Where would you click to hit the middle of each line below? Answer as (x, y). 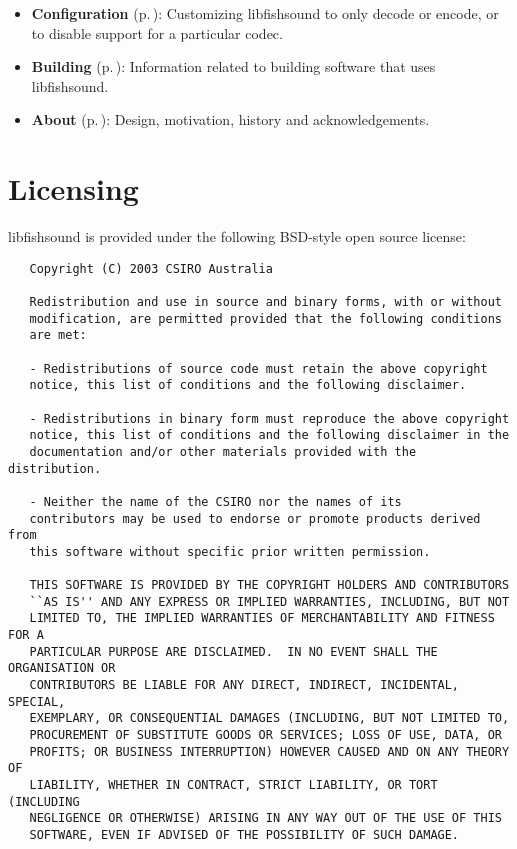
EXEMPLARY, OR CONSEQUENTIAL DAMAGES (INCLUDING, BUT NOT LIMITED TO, (269, 718)
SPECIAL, (37, 701)
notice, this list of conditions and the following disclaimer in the (269, 435)
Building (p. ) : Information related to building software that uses (233, 66)
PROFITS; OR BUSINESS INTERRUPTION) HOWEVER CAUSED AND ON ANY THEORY (269, 751)
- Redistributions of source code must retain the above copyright (258, 368)
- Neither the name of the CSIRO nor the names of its (215, 501)
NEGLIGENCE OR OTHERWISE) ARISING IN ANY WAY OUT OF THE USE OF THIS (265, 818)
